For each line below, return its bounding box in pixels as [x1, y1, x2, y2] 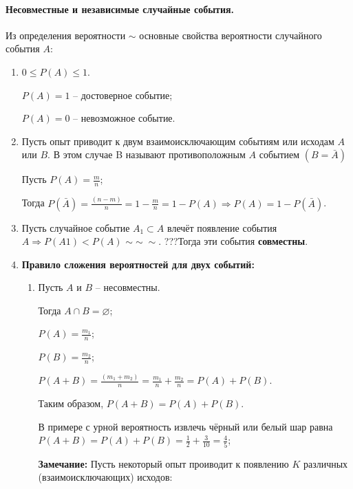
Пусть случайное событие [21, 220, 130, 235]
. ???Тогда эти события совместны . [158, 234, 308, 248]
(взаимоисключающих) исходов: [38, 470, 173, 484]
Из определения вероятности [6, 28, 126, 42]
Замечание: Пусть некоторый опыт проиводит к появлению [38, 456, 289, 470]
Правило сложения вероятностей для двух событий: [21, 257, 255, 271]
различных [303, 456, 348, 470]
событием [259, 147, 300, 162]
